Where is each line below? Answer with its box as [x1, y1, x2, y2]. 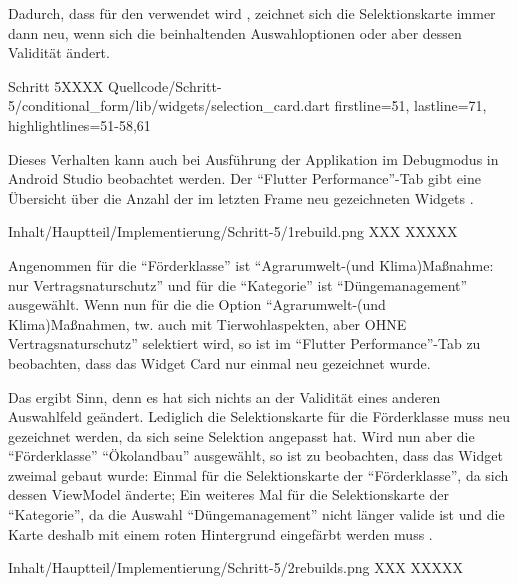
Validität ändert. [8, 42, 110, 63]
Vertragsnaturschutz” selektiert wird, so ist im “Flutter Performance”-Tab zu [8, 333, 481, 354]
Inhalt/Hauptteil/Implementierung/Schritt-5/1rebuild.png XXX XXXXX [8, 221, 458, 242]
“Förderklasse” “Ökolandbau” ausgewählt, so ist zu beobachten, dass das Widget [8, 445, 503, 466]
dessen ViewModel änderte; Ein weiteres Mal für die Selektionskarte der [8, 484, 449, 505]
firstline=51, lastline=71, [334, 95, 487, 116]
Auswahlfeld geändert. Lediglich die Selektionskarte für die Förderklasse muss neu [8, 406, 511, 427]
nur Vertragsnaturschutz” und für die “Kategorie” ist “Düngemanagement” [8, 274, 468, 295]
